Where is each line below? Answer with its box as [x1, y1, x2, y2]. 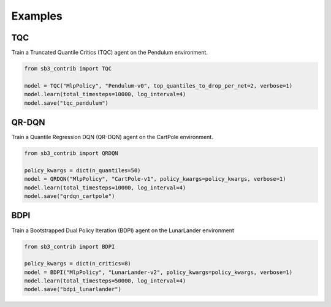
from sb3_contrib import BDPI [24, 243, 115, 250]
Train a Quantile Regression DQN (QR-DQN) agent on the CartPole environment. [11, 134, 214, 141]
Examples [11, 9, 63, 23]
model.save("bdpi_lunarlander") [24, 286, 122, 293]
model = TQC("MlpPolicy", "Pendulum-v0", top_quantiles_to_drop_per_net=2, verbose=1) [24, 82, 293, 89]
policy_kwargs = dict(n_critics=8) [24, 260, 131, 267]
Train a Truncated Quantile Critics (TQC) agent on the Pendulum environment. [11, 49, 208, 56]
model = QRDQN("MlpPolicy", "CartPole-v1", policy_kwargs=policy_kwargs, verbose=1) [24, 175, 286, 183]
